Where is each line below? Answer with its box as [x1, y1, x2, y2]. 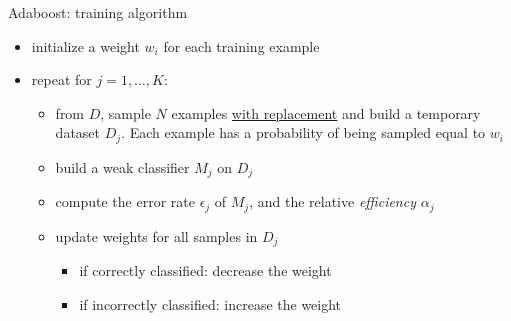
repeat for [31, 69, 92, 90]
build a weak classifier [55, 156, 190, 177]
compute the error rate [55, 191, 195, 212]
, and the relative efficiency [249, 191, 416, 212]
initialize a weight [31, 35, 140, 56]
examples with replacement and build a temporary [171, 102, 481, 123]
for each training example [163, 35, 320, 56]
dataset [55, 122, 101, 143]
